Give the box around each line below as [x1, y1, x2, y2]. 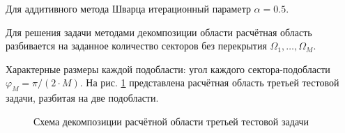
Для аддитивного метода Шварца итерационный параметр [6, 1, 251, 15]
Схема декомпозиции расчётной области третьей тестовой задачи [33, 114, 309, 128]
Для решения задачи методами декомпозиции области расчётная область [6, 24, 312, 39]
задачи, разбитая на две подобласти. [6, 91, 159, 105]
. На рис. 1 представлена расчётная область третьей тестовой [79, 75, 339, 90]
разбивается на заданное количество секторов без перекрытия [6, 38, 267, 53]
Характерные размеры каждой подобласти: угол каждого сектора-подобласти [6, 61, 330, 76]
